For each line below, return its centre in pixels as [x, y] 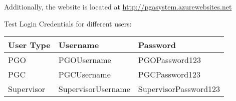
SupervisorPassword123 [179, 89]
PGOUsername [85, 60]
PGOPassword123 [169, 60]
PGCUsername [84, 74]
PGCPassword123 [169, 74]
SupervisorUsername [94, 89]
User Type [29, 45]
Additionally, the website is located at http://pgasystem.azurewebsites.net [118, 6]
